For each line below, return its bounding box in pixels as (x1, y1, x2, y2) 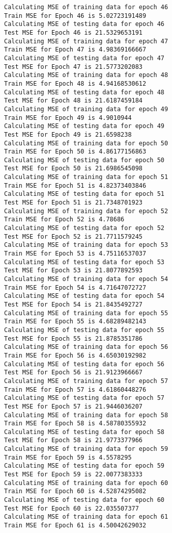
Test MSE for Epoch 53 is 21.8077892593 (4, 267, 143, 274)
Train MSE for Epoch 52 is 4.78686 (4, 216, 125, 223)
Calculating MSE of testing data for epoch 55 (4, 326, 164, 334)
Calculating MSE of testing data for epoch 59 (4, 462, 164, 470)
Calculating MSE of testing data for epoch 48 (4, 88, 164, 96)
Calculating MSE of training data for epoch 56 (4, 343, 168, 351)
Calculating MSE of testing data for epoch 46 (4, 20, 164, 28)
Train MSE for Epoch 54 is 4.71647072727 (4, 284, 147, 291)
